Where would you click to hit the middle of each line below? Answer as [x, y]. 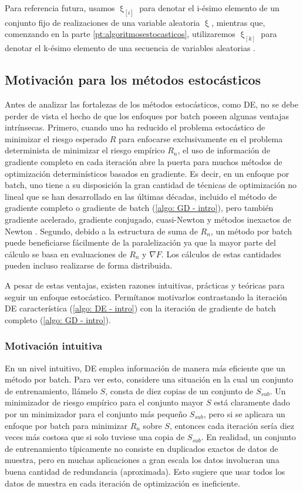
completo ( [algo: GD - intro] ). [58, 319]
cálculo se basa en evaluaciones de [66, 254]
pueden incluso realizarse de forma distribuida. [89, 265]
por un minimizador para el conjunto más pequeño [96, 413]
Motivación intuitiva [54, 346]
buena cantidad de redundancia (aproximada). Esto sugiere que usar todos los [145, 471]
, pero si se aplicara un [244, 413]
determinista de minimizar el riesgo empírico [85, 150]
